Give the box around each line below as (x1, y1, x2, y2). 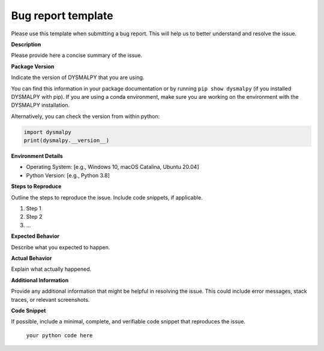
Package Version (11, 63, 55, 70)
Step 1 (26, 204, 41, 212)
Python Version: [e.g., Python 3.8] (26, 171, 110, 179)
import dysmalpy (23, 129, 72, 135)
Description (11, 41, 41, 48)
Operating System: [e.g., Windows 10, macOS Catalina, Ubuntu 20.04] (26, 164, 199, 171)
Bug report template (11, 9, 113, 22)
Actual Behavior (11, 255, 52, 262)
